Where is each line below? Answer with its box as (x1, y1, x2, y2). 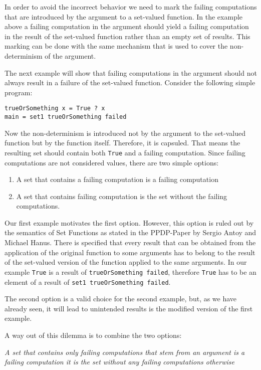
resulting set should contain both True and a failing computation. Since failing (5, 147, 245, 157)
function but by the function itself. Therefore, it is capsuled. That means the (5, 137, 240, 148)
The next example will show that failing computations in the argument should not (5, 67, 257, 78)
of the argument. (45, 50, 96, 61)
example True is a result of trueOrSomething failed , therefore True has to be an (5, 266, 256, 277)
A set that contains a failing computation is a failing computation (16, 174, 218, 184)
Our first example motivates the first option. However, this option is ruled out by (5, 217, 254, 228)
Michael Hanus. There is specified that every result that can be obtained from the (5, 237, 256, 248)
